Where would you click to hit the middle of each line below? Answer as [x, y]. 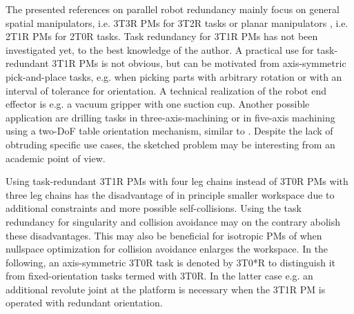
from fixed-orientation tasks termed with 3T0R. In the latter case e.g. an [159, 276]
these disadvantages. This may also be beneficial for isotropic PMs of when [164, 235]
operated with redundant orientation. [84, 303]
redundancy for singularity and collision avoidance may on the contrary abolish [173, 221]
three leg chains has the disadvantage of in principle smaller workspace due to [170, 194]
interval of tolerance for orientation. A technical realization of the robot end [166, 90]
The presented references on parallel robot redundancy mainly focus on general [173, 9]
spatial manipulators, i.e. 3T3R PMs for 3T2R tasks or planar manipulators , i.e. [177, 22]
